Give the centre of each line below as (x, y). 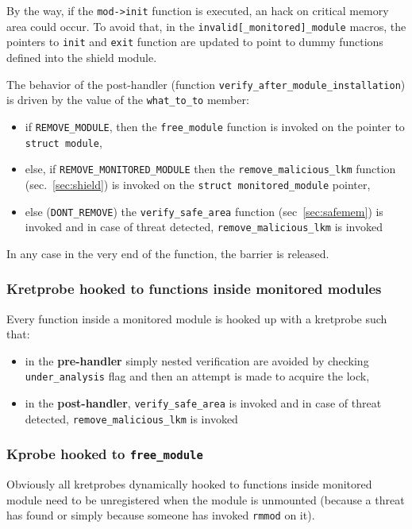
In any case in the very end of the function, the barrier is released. (168, 253)
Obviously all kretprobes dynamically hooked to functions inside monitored (189, 484)
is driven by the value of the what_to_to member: (128, 100)
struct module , (64, 142)
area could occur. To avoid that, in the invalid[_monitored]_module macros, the (206, 26)
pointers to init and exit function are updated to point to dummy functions (195, 42)
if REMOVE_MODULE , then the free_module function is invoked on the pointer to (215, 126)
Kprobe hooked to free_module (105, 454)
